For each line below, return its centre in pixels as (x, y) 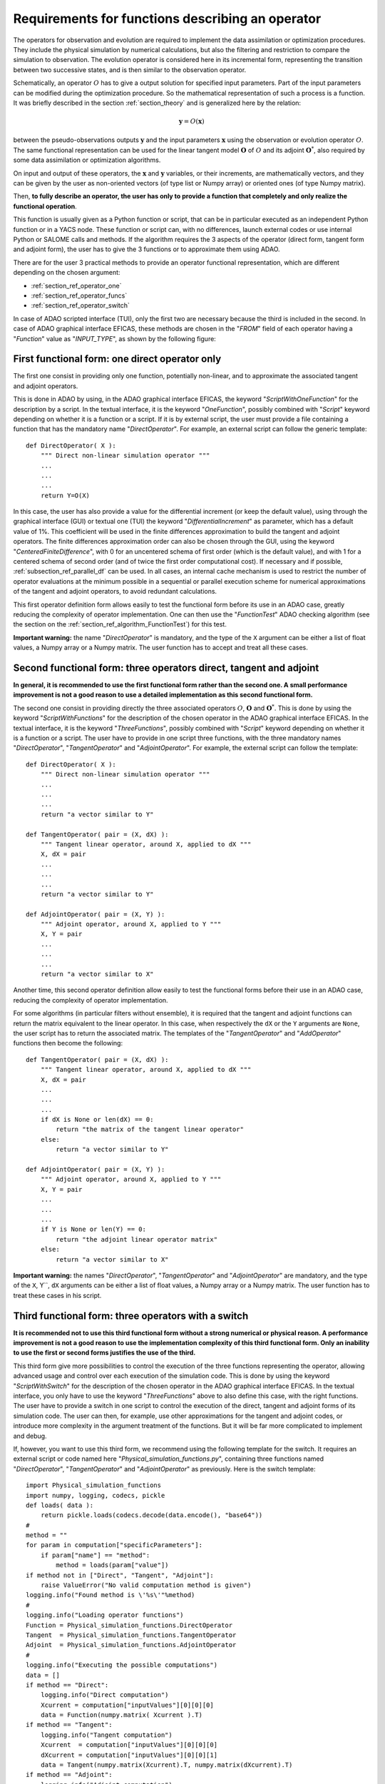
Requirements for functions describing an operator (167, 19)
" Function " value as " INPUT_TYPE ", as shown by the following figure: (115, 338)
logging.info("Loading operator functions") (105, 1615)
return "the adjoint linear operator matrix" (137, 1239)
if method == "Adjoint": (69, 1775)
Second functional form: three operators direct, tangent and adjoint (166, 668)
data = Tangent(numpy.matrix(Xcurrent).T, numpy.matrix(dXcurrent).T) (166, 1765)
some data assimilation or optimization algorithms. (87, 160)
